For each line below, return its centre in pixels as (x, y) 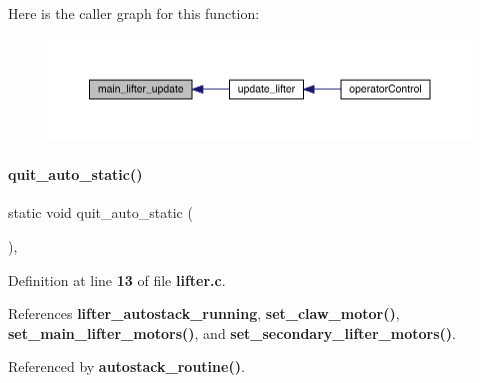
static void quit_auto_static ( (100, 212)
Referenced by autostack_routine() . (126, 366)
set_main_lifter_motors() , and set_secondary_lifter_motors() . (232, 332)
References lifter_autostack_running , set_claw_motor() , (204, 313)
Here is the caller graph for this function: (134, 13)
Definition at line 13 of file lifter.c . (117, 279)
